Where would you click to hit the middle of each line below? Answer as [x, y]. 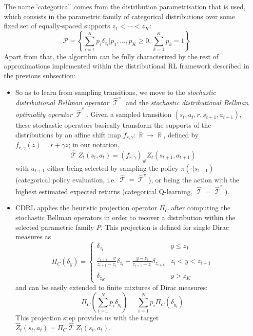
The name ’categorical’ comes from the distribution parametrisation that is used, [125, 6]
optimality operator [44, 114]
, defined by [181, 134]
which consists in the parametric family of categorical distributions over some [119, 16]
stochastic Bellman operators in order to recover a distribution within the [125, 217]
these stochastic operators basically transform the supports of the [113, 125]
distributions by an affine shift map [68, 134]
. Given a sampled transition [129, 114]
